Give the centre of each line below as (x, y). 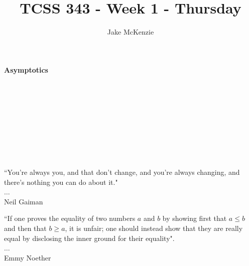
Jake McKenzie (131, 32)
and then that (25, 228)
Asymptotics (26, 69)
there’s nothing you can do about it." (61, 182)
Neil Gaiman (24, 201)
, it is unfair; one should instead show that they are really (154, 228)
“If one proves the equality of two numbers (70, 218)
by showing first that (195, 218)
